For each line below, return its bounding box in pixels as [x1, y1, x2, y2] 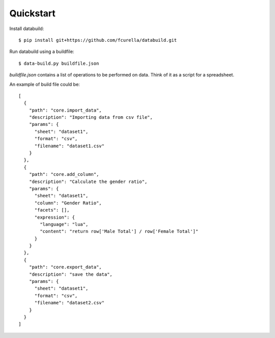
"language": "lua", [40, 221, 89, 227]
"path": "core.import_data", [29, 107, 102, 113]
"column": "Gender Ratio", [34, 200, 102, 206]
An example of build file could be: [9, 81, 80, 87]
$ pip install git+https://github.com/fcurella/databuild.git [18, 37, 177, 43]
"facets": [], [34, 207, 70, 213]
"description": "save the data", [29, 271, 113, 277]
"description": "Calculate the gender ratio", [29, 178, 148, 185]
